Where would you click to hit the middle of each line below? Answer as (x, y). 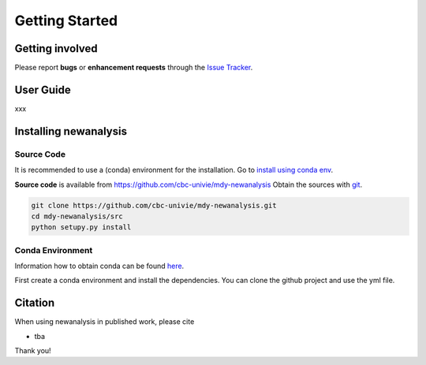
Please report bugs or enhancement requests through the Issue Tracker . (134, 68)
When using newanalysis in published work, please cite (105, 322)
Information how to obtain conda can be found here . (99, 266)
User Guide (43, 89)
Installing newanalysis (71, 131)
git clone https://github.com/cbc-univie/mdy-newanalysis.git (154, 205)
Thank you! (33, 351)
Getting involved (56, 48)
